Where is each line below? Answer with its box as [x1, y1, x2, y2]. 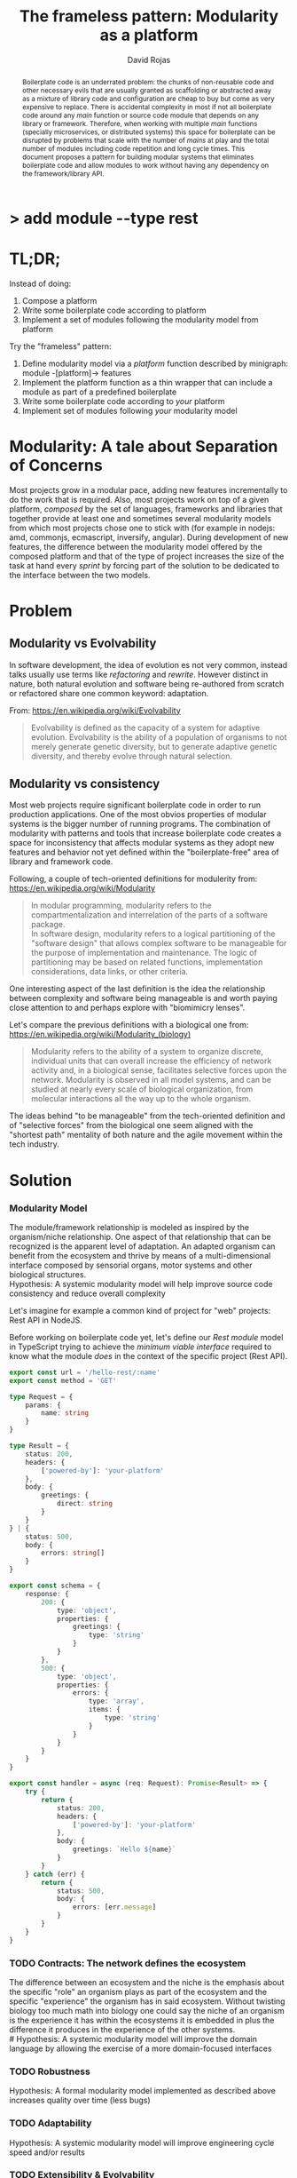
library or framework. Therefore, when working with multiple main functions [21, 118, 258, 128]
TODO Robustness [9, 2065, 90, 2078]
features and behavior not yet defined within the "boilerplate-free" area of [9, 847, 279, 858]
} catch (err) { [25, 1870, 86, 1879]
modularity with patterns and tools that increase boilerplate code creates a [9, 828, 282, 839]
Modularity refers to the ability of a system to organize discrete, [30, 1046, 264, 1057]
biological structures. [9, 1268, 87, 1280]
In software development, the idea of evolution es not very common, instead [9, 659, 288, 670]
